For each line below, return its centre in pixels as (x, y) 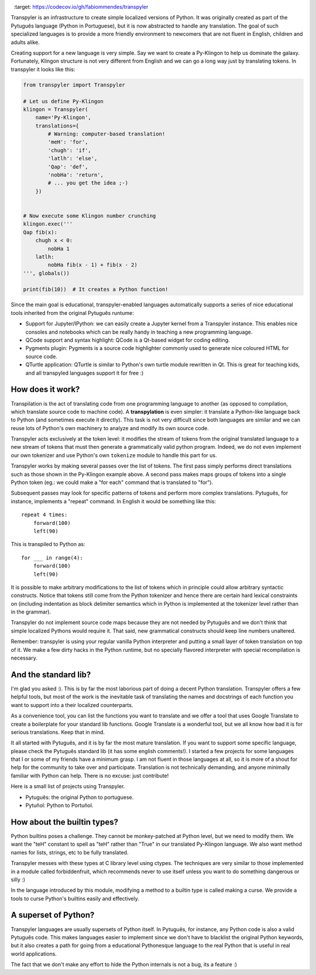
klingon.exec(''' (48, 224)
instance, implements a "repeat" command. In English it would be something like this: (114, 501)
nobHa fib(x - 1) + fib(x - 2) (92, 265)
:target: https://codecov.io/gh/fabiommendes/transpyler (81, 7)
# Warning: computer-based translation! (107, 134)
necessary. (24, 658)
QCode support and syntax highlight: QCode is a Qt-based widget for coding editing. (128, 340)
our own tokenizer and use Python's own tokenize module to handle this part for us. (114, 455)
